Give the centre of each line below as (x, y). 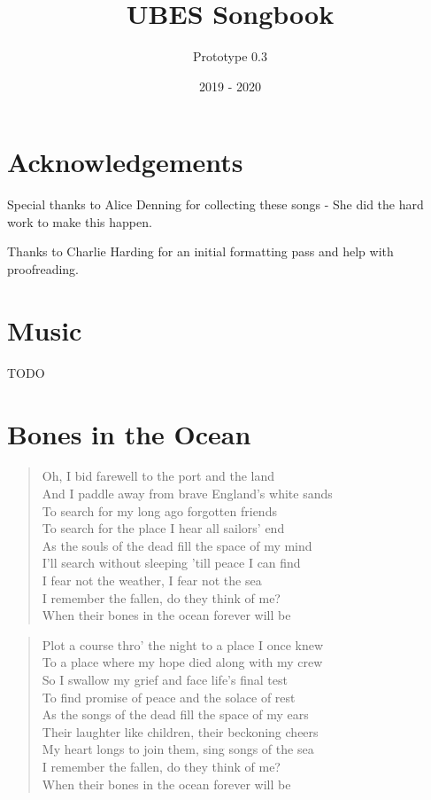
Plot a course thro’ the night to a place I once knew (183, 644)
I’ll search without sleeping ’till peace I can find (171, 563)
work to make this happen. (80, 221)
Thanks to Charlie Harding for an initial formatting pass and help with (200, 251)
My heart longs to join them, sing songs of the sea (178, 749)
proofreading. (43, 269)
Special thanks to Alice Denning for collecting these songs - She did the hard (215, 204)
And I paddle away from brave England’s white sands (187, 494)
